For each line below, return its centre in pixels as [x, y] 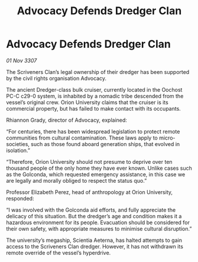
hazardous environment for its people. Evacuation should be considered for [98, 222]
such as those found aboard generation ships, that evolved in [105, 144]
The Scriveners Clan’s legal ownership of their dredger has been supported [98, 72]
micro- [167, 138]
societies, [18, 144]
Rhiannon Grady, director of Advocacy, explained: [66, 120]
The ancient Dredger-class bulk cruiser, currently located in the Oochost [94, 89]
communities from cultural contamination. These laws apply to [82, 138]
